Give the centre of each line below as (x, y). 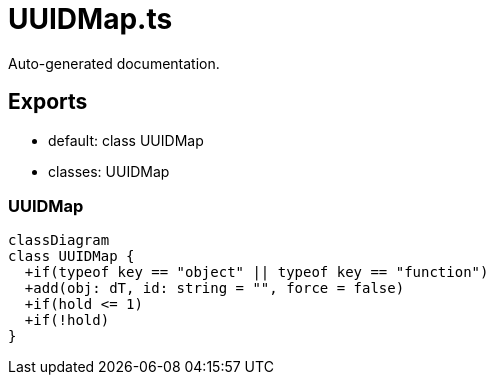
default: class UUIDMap (126, 140)
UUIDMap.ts (90, 19)
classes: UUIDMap (109, 171)
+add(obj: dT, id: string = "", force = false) (214, 288)
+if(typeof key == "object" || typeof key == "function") (256, 272)
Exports (48, 102)
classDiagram (59, 240)
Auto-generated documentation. (114, 63)
